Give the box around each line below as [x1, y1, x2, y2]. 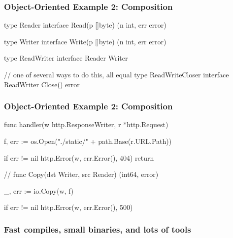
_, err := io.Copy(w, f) [4, 185, 74, 196]
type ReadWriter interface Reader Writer [4, 53, 128, 63]
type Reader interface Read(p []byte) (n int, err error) [4, 20, 166, 30]
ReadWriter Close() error [4, 79, 80, 89]
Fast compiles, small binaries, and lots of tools [4, 223, 191, 235]
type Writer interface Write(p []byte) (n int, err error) [4, 36, 166, 46]
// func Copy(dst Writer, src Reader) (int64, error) [4, 169, 159, 179]
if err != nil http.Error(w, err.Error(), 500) [4, 202, 133, 212]
